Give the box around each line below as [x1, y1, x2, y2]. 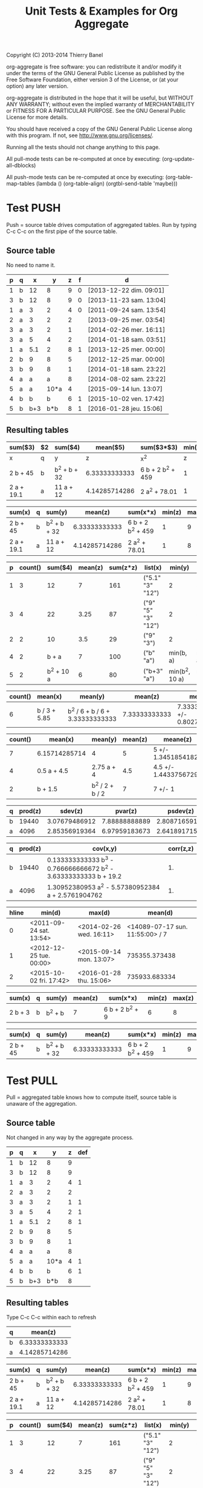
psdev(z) [167, 807, 195, 815]
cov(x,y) [92, 844, 117, 853]
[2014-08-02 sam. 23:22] [87, 374, 166, 383]
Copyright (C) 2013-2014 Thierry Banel [6, 52, 103, 59]
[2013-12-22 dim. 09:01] [87, 286, 165, 294]
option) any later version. [6, 83, 68, 90]
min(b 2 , [169, 666, 190, 676]
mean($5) [95, 443, 125, 451]
